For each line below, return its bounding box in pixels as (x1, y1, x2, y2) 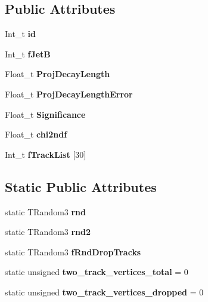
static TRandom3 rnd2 (5, 225, 91, 238)
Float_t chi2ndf (5, 128, 67, 141)
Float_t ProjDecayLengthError (5, 87, 133, 100)
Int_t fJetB (5, 47, 51, 60)
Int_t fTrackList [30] (5, 148, 86, 160)
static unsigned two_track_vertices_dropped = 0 (5, 285, 204, 298)
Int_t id (5, 28, 36, 40)
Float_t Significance (5, 108, 86, 120)
